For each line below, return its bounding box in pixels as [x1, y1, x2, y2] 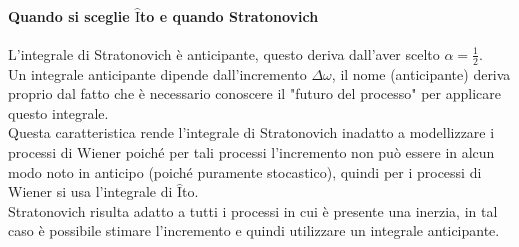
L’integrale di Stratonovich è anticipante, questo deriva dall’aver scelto [8, 43, 440, 64]
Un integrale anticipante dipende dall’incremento [8, 63, 307, 84]
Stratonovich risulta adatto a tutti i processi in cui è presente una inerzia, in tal [8, 200, 498, 221]
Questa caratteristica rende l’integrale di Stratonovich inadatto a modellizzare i [8, 122, 495, 143]
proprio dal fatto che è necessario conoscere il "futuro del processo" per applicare [8, 83, 501, 104]
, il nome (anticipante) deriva [331, 63, 511, 84]
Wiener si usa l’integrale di [8, 181, 173, 202]
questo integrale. [8, 102, 109, 123]
